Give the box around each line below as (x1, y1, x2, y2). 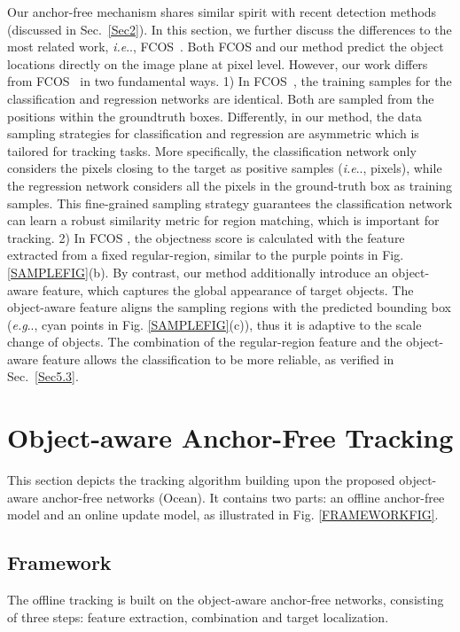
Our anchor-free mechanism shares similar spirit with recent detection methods (7, 3, 437, 20)
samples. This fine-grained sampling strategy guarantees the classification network (7, 193, 453, 212)
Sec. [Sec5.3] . (7, 367, 79, 386)
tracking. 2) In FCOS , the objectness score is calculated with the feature (7, 228, 405, 246)
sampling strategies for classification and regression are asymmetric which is (7, 124, 419, 143)
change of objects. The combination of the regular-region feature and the (7, 332, 402, 351)
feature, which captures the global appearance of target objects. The (42, 280, 414, 299)
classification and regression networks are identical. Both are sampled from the (7, 89, 434, 107)
